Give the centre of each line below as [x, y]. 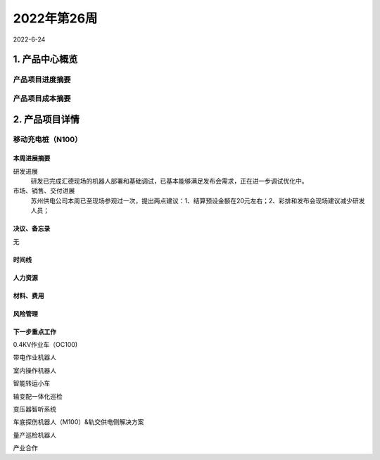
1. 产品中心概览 [45, 59]
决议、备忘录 [32, 229]
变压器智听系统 [34, 409]
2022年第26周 [55, 18]
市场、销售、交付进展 [44, 191]
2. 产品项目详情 [46, 119]
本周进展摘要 [32, 158]
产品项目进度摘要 [42, 79]
